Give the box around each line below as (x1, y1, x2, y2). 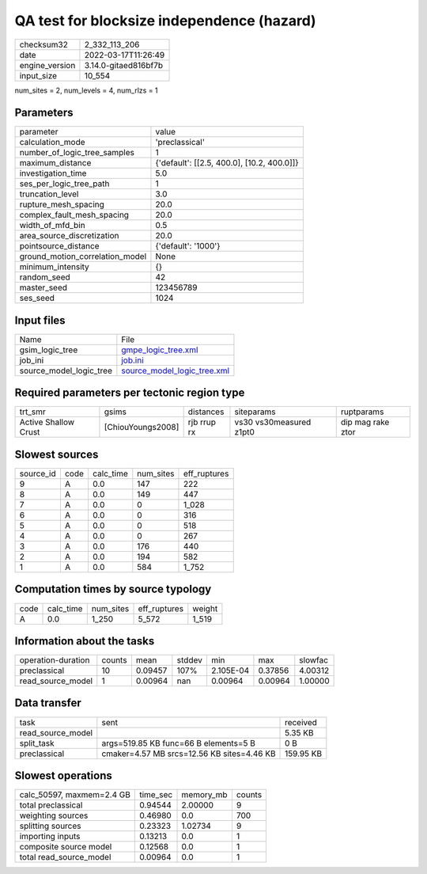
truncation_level (19, 188, 79, 199)
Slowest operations (14, 769, 112, 782)
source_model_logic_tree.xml (121, 365, 229, 376)
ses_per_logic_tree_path (19, 178, 110, 189)
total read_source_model (19, 852, 111, 863)
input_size (19, 70, 58, 81)
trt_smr (19, 406, 47, 417)
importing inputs (19, 831, 81, 842)
